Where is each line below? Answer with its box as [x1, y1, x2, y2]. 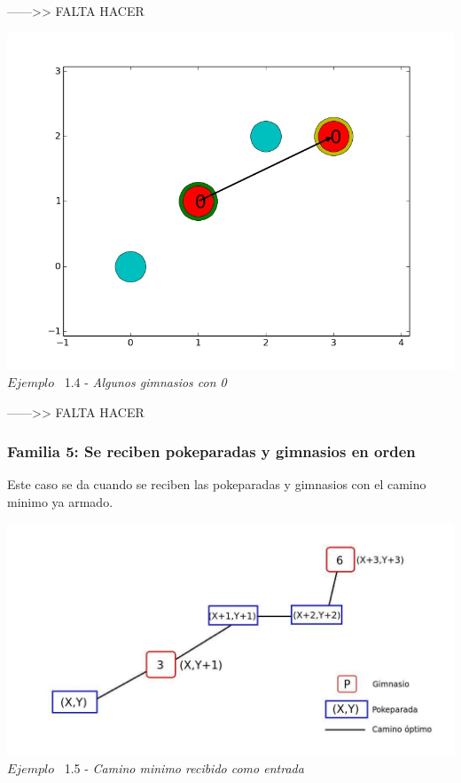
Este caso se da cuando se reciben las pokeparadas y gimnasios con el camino [7, 475, 426, 494]
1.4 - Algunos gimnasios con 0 [64, 373, 227, 391]
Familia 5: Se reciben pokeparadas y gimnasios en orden [7, 440, 416, 463]
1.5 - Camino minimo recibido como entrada [64, 759, 304, 778]
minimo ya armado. [7, 493, 113, 511]
